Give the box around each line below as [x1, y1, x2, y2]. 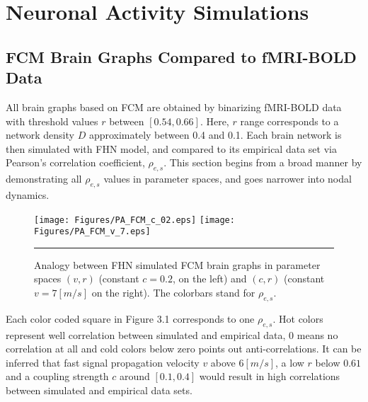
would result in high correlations [199, 369, 340, 384]
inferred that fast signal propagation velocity [6, 355, 200, 369]
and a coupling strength [6, 369, 109, 384]
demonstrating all [6, 171, 82, 186]
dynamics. [6, 187, 50, 202]
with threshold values [6, 113, 98, 128]
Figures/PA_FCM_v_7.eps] [34, 226, 151, 237]
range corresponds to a [240, 113, 339, 128]
